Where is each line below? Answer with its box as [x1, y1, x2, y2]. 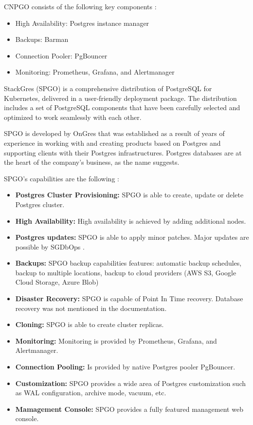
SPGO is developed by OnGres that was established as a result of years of [4, 128, 225, 138]
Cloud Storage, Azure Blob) [15, 277, 99, 287]
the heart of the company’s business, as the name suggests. [4, 157, 180, 167]
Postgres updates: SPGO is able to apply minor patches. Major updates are [15, 232, 249, 242]
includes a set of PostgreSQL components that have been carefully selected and [4, 102, 240, 113]
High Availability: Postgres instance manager [15, 18, 149, 28]
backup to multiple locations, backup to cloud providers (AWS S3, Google [15, 267, 236, 277]
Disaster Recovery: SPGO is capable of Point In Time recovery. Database [15, 293, 243, 304]
